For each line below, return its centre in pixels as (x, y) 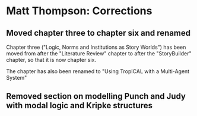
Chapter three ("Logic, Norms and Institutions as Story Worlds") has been (96, 47)
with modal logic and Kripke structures (80, 106)
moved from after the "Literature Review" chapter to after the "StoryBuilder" (99, 54)
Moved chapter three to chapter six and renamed (99, 33)
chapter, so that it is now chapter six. (51, 60)
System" (17, 78)
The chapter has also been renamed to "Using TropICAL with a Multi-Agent (98, 71)
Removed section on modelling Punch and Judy (96, 96)
